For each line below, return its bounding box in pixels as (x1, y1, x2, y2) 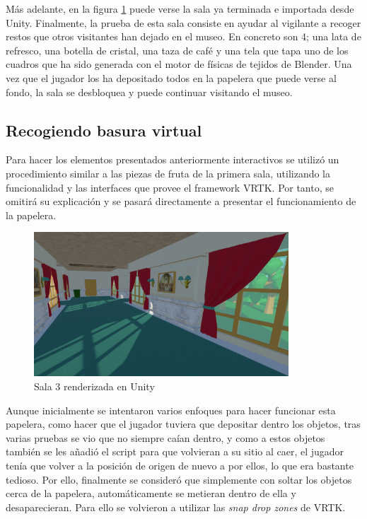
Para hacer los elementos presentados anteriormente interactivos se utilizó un (6, 152, 339, 167)
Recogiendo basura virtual (6, 119, 202, 141)
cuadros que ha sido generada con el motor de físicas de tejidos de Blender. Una (6, 57, 352, 71)
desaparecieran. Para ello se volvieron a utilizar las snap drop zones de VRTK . (6, 499, 346, 514)
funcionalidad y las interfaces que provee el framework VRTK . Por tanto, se (6, 180, 334, 194)
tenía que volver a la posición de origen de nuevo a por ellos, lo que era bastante (6, 458, 354, 473)
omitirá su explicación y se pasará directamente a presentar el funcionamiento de (6, 194, 356, 209)
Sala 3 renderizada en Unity (34, 379, 155, 394)
